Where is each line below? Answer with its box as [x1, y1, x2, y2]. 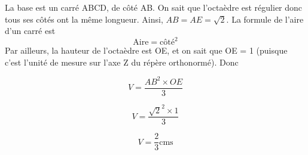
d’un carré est [5, 24, 56, 37]
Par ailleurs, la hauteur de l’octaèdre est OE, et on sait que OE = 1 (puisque [5, 44, 288, 57]
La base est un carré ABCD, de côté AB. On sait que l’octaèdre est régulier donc [5, 1, 303, 13]
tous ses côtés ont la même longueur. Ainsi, [5, 13, 163, 25]
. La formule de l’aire [226, 13, 304, 25]
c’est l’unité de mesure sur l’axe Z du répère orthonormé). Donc [5, 55, 239, 68]
